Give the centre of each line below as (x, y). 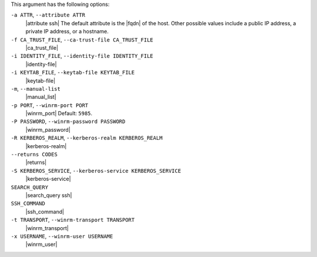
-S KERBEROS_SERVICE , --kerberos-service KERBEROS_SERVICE (96, 170)
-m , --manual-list (36, 88)
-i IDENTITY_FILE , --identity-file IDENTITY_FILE (82, 56)
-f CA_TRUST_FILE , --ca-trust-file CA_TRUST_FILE (82, 40)
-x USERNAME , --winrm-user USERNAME (62, 236)
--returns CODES (34, 155)
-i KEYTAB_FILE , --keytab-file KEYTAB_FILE (73, 73)
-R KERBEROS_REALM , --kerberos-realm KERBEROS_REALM (87, 138)
